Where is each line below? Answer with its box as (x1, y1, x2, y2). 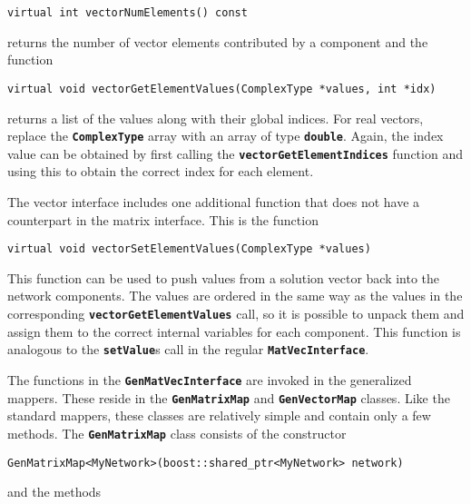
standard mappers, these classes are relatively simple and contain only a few (7, 406, 431, 425)
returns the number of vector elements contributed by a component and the (7, 32, 428, 51)
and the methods (7, 482, 102, 501)
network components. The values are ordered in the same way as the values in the (7, 286, 463, 305)
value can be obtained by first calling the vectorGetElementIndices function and (7, 143, 463, 163)
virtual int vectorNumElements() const (7, 6, 248, 19)
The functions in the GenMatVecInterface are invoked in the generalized (7, 370, 412, 389)
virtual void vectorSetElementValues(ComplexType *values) (7, 242, 371, 256)
